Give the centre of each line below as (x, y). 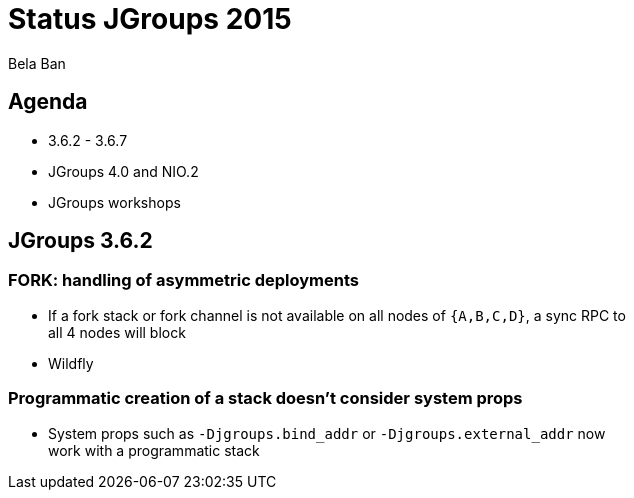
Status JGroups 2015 (150, 19)
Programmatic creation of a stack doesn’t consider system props (265, 398)
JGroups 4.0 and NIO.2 (123, 171)
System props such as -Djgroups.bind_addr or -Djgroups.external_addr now (327, 433)
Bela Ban (37, 63)
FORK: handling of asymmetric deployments (183, 280)
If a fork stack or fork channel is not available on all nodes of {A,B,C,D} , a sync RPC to (337, 315)
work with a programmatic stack (154, 450)
